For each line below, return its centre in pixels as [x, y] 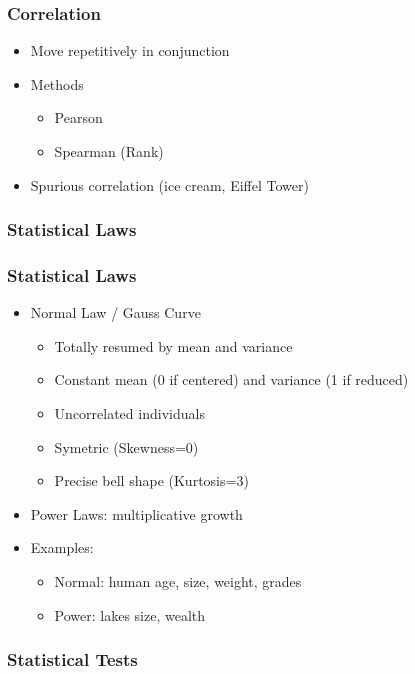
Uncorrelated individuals [129, 413]
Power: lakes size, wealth [130, 614]
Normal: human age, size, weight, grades [178, 581]
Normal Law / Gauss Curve [115, 312]
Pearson [78, 117]
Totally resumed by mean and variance [173, 345]
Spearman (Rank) [109, 151]
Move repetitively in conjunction [130, 50]
